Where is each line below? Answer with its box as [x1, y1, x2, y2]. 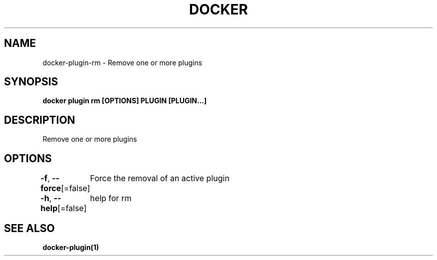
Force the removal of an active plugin [90, 173, 229, 184]
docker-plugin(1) [42, 243, 99, 252]
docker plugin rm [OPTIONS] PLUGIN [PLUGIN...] [42, 96, 207, 105]
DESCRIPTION [4, 113, 75, 126]
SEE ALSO [4, 222, 55, 235]
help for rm [90, 193, 132, 204]
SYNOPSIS [4, 75, 58, 88]
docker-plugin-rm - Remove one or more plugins [42, 58, 203, 67]
